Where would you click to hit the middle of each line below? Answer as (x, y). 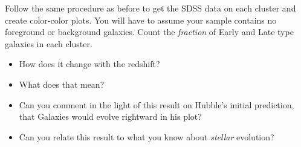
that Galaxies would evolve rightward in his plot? (110, 116)
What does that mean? (62, 84)
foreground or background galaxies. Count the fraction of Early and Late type (149, 32)
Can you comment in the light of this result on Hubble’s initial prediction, (157, 104)
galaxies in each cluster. (49, 43)
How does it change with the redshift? (89, 64)
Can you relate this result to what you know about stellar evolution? (147, 136)
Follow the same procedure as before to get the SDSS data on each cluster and (150, 8)
